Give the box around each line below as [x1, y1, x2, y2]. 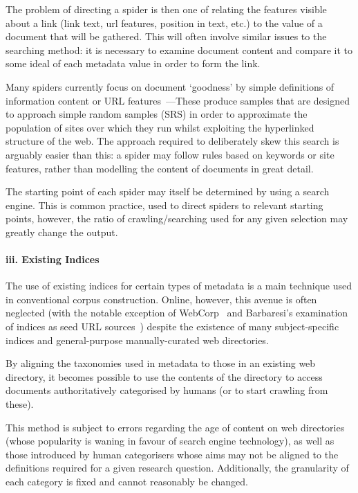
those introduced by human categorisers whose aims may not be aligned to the [6, 447, 339, 461]
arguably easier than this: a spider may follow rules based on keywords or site [6, 147, 335, 161]
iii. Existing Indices [6, 252, 100, 267]
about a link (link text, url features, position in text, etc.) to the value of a [6, 15, 323, 30]
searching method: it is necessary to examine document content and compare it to [6, 42, 353, 57]
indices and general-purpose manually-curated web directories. [6, 332, 269, 347]
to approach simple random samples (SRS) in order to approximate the [6, 107, 308, 121]
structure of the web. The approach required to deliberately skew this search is [6, 134, 339, 148]
